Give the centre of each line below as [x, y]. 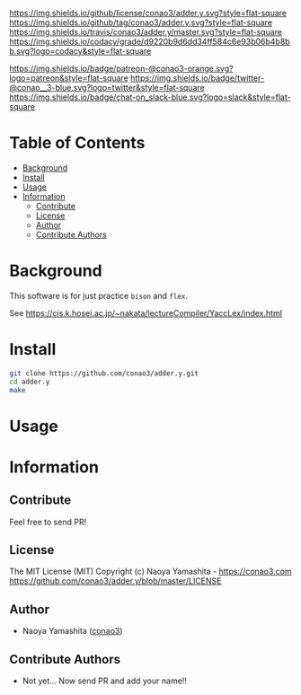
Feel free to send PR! [48, 522]
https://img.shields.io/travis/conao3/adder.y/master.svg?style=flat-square [146, 32]
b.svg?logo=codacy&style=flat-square [80, 51]
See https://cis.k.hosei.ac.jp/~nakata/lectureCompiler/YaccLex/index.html [146, 312]
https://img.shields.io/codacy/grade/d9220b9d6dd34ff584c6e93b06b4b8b [150, 41]
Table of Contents [77, 143]
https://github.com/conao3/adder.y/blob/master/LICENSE [115, 581]
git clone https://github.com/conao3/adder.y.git [104, 373]
